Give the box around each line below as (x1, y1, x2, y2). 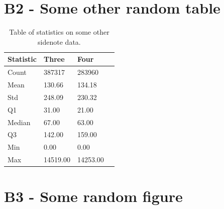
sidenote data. (38, 36, 81, 47)
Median (8, 117, 31, 127)
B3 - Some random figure (4, 186, 183, 206)
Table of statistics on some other (9, 27, 109, 37)
